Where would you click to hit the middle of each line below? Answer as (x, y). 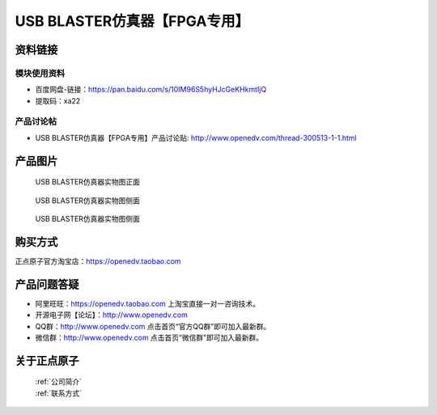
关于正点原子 (47, 360)
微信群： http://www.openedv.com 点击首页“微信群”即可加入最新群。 (149, 338)
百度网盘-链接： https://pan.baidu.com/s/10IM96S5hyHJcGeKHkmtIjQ (151, 90)
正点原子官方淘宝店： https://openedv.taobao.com (98, 261)
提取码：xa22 (58, 100)
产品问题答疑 (47, 284)
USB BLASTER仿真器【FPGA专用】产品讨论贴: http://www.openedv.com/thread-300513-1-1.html (196, 138)
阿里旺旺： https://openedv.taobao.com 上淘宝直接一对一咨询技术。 (148, 303)
